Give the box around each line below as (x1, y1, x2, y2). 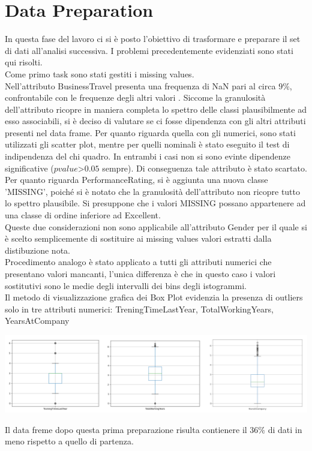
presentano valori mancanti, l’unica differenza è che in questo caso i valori (5, 267, 276, 279)
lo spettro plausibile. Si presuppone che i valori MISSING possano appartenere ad (5, 197, 306, 209)
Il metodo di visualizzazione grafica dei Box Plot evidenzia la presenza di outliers (5, 291, 303, 303)
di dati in (268, 423, 302, 435)
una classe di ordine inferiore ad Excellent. (5, 209, 161, 221)
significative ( (5, 161, 54, 174)
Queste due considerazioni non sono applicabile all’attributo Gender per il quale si (5, 220, 307, 233)
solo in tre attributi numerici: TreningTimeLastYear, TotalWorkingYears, (5, 302, 274, 315)
